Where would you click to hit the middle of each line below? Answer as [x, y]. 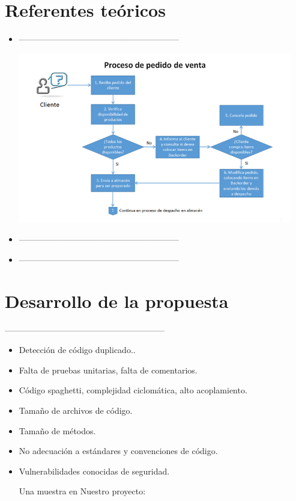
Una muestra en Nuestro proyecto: [82, 491]
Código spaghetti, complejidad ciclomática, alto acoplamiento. [133, 390]
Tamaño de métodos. [57, 430]
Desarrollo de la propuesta [117, 300]
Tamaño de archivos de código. [76, 410]
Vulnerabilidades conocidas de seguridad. [94, 471]
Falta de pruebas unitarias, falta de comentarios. [108, 370]
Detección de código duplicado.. [77, 350]
